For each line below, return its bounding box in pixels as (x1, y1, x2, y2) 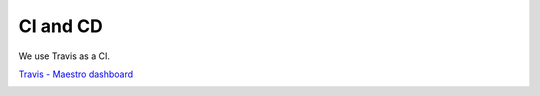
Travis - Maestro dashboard (18, 68, 134, 80)
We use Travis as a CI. (18, 50, 110, 62)
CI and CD (18, 15, 104, 37)
